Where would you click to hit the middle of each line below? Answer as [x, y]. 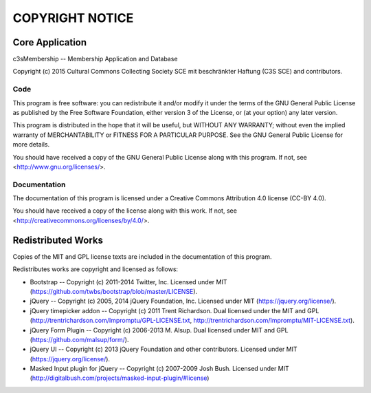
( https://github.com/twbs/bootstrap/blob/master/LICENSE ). [114, 291]
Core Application [50, 42]
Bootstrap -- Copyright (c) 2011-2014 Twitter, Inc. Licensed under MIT [128, 282]
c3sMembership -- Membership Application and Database [95, 59]
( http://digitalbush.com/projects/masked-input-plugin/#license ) [120, 378]
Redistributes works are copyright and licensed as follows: [95, 269]
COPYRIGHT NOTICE [73, 18]
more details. [31, 145]
